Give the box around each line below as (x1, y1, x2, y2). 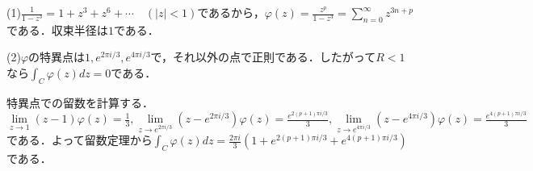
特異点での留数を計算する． (6, 94, 153, 111)
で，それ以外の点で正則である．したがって (150, 48, 376, 65)
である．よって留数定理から (6, 131, 153, 148)
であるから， (197, 4, 265, 20)
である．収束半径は (6, 21, 108, 38)
